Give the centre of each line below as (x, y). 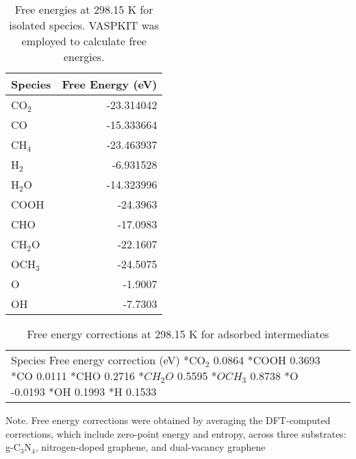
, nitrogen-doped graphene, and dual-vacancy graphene (150, 447)
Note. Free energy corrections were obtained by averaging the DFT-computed (168, 420)
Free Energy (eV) (110, 84)
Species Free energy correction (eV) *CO (109, 360)
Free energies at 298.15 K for (84, 9)
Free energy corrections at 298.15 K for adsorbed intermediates (178, 334)
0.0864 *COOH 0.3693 (267, 360)
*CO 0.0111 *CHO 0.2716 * (78, 376)
